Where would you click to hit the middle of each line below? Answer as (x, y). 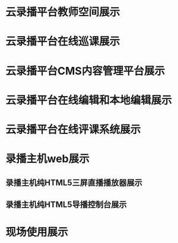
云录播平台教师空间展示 (63, 12)
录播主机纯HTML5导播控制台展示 (66, 204)
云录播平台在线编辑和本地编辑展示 (89, 100)
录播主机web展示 (47, 159)
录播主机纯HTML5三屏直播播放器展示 (74, 182)
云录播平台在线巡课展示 (63, 41)
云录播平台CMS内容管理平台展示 (85, 71)
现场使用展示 (37, 232)
